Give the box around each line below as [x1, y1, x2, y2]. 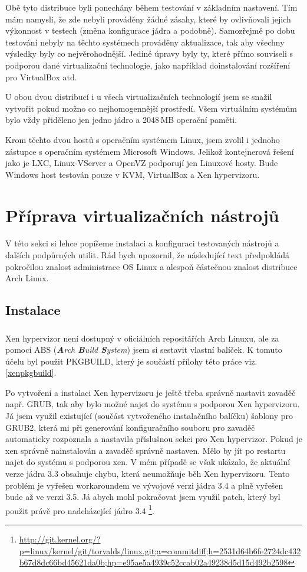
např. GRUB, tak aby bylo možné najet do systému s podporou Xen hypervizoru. [5, 398, 300, 410]
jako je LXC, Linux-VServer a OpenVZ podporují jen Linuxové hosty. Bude [5, 157, 278, 169]
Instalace [5, 301, 61, 319]
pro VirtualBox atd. [5, 70, 77, 83]
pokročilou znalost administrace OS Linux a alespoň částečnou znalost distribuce [5, 260, 298, 272]
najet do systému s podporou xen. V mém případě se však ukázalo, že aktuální [5, 456, 291, 468]
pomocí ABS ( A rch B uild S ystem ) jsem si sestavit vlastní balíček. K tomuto [5, 343, 282, 356]
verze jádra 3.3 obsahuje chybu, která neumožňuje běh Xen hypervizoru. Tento [5, 467, 290, 480]
